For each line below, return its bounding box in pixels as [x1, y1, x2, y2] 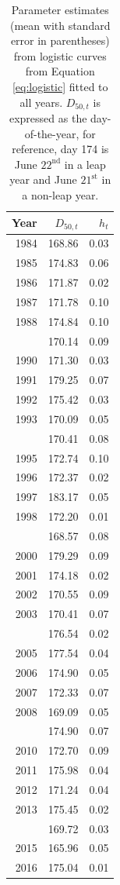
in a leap [64, 155, 106, 172]
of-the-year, [24, 125, 79, 141]
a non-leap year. [22, 186, 99, 203]
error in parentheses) [10, 32, 110, 49]
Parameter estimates [11, 2, 109, 17]
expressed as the [9, 110, 87, 126]
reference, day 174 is [12, 141, 109, 157]
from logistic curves [13, 47, 107, 64]
